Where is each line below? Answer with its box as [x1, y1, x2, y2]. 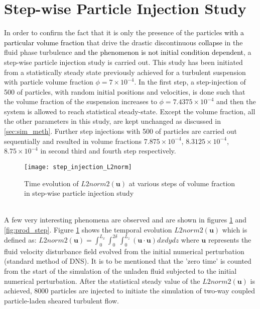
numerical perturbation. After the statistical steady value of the [4, 275, 200, 286]
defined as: [4, 234, 37, 245]
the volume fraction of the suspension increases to [4, 96, 157, 107]
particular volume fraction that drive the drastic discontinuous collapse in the [4, 37, 243, 47]
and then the [216, 96, 256, 107]
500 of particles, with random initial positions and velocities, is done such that [4, 86, 245, 97]
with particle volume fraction [4, 76, 93, 87]
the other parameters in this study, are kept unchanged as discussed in [4, 116, 221, 126]
